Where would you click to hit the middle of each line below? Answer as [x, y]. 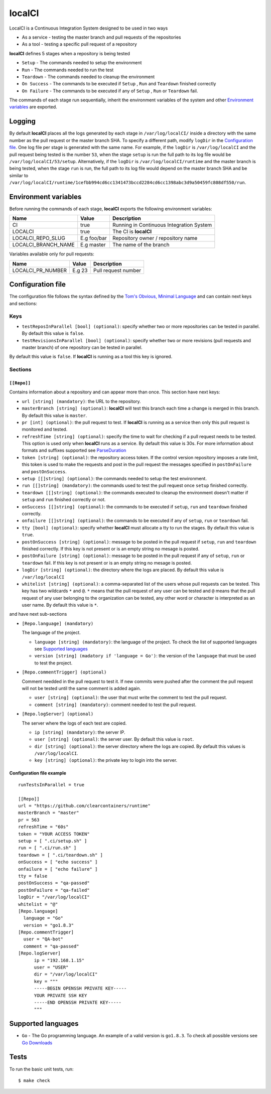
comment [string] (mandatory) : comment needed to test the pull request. [115, 705]
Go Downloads [37, 1043]
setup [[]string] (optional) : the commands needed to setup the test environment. [114, 479]
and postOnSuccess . [44, 471]
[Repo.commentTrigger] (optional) [64, 672]
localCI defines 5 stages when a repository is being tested [70, 53]
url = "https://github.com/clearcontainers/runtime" [84, 806]
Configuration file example [38, 773]
